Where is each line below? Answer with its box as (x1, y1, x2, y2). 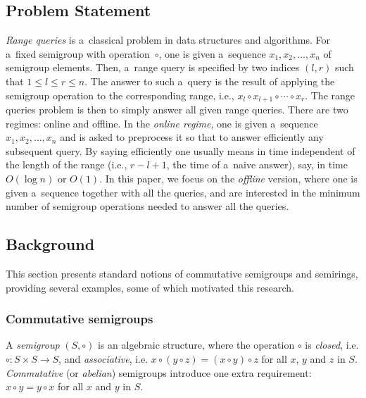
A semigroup (6, 337, 60, 352)
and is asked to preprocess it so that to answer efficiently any (60, 130, 324, 144)
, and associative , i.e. (58, 351, 149, 366)
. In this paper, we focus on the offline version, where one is (99, 171, 358, 185)
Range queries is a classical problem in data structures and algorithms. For (6, 32, 330, 47)
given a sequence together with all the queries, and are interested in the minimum (6, 185, 360, 199)
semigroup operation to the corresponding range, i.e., (6, 87, 234, 102)
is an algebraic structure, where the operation (97, 337, 295, 352)
